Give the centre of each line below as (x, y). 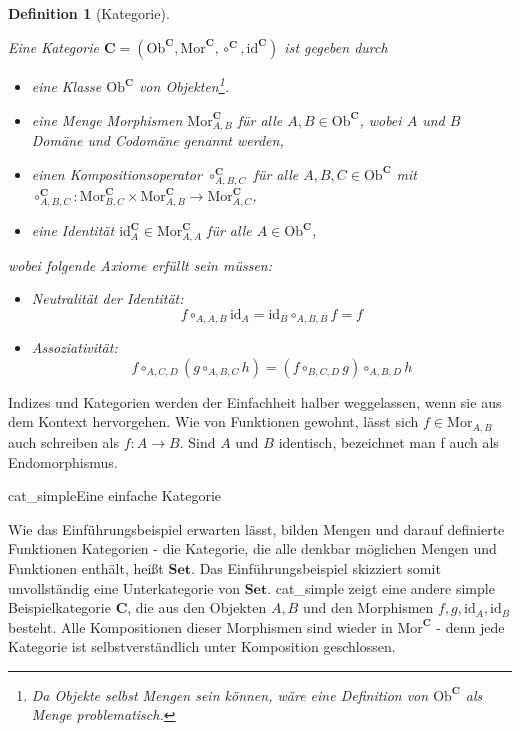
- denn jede (470, 626)
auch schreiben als (64, 441)
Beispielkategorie (59, 607)
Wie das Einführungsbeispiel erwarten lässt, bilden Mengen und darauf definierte (256, 528)
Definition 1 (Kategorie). (89, 13)
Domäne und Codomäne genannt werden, (157, 140)
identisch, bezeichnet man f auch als (388, 441)
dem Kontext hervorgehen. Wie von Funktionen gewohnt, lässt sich (213, 421)
